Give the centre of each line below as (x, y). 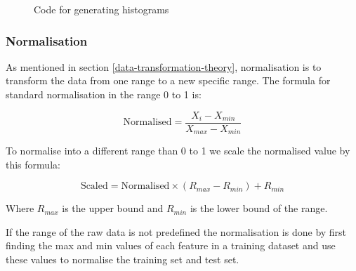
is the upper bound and (113, 208)
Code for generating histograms (101, 9)
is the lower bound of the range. (259, 208)
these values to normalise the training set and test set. (123, 259)
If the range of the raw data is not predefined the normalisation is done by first (176, 231)
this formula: (33, 164)
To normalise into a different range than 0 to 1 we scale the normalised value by (178, 151)
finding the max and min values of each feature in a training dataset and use (171, 245)
